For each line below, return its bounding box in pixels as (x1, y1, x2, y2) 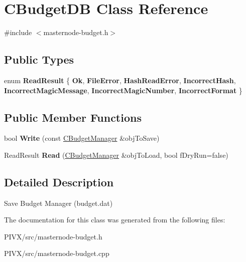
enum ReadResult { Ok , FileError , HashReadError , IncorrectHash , (4, 75, 236, 85)
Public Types (4, 52, 74, 67)
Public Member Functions (4, 109, 142, 125)
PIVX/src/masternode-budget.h (4, 231, 102, 241)
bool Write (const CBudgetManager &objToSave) (4, 133, 160, 143)
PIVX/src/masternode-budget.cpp (4, 248, 109, 258)
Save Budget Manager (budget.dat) (4, 197, 113, 208)
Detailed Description (4, 174, 114, 189)
